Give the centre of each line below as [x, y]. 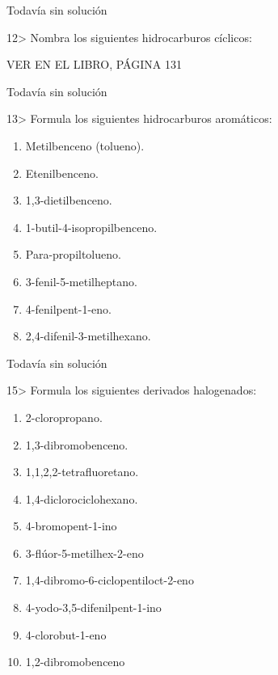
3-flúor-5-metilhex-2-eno [84, 553]
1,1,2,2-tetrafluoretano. [82, 472]
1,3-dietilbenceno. [69, 200]
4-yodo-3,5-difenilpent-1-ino [93, 607]
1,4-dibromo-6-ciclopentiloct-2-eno [110, 580]
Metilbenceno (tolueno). [85, 145]
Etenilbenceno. [62, 173]
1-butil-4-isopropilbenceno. [91, 227]
